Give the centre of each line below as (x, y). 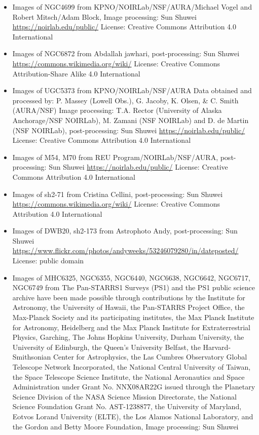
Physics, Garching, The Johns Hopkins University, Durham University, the (128, 337)
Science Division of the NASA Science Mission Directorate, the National (124, 396)
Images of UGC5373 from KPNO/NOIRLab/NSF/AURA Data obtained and (132, 90)
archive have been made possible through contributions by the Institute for (129, 297)
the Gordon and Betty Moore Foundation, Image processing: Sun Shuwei (125, 426)
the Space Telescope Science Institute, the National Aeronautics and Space (128, 377)
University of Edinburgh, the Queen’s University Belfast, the (106, 347)
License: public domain (48, 261)
